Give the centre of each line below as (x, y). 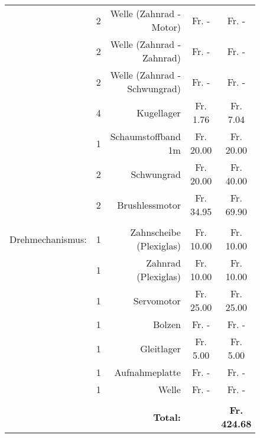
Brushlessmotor (149, 205)
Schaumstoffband (145, 136)
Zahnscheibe (155, 232)
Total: (167, 417)
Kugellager (159, 112)
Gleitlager (160, 348)
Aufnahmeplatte (147, 372)
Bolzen (167, 324)
